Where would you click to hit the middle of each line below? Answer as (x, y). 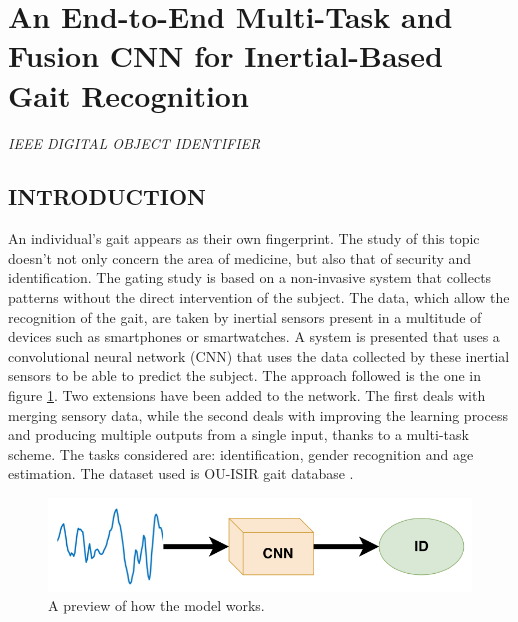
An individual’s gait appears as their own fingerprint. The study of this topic (244, 238)
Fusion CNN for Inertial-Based (225, 55)
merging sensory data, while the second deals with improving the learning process (258, 414)
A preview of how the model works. (156, 605)
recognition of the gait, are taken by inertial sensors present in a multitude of (245, 316)
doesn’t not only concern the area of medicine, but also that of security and (240, 257)
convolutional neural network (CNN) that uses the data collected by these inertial (259, 355)
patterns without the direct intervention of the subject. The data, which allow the (259, 297)
